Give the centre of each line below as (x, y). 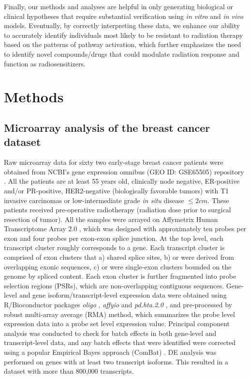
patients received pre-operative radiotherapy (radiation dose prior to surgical (118, 210)
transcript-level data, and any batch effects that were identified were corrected (120, 342)
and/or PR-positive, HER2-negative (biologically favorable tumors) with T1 (117, 190)
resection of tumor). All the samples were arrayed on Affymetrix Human (111, 219)
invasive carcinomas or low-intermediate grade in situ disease (94, 200)
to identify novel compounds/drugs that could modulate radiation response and (122, 54)
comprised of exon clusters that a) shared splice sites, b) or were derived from (119, 257)
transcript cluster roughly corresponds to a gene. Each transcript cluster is (114, 247)
